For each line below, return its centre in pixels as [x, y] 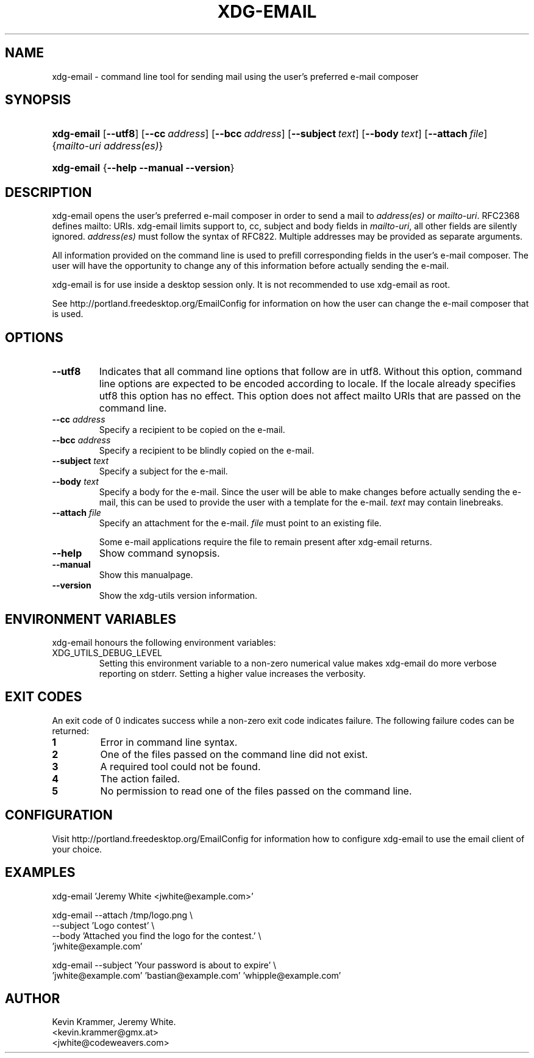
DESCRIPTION [48, 192]
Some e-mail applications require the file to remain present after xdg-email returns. [265, 542]
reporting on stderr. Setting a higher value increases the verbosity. [232, 673]
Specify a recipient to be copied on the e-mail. [192, 430]
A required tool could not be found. [180, 766]
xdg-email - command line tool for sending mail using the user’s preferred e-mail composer [235, 76]
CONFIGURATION [59, 815]
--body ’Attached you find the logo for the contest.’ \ [157, 935]
